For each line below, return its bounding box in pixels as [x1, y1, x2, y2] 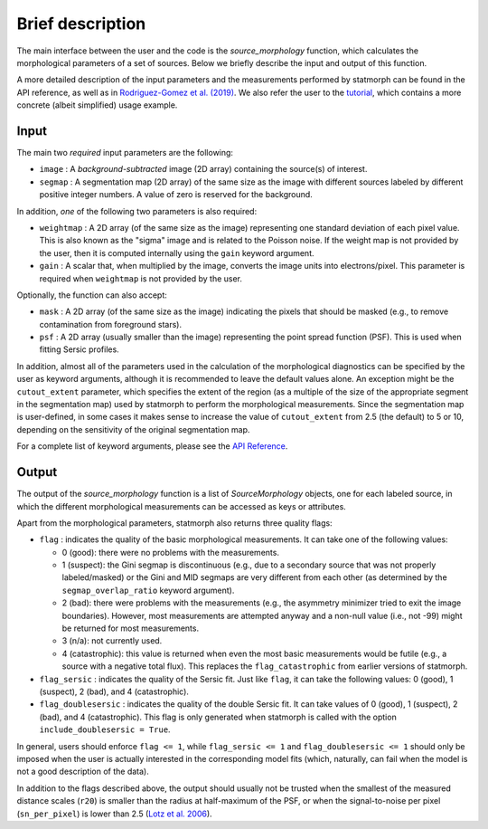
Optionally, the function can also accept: [16, 290, 167, 300]
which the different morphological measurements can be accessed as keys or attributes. [16, 500, 347, 511]
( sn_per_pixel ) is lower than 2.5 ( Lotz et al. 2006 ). [16, 808, 212, 819]
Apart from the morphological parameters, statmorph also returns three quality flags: [16, 517, 333, 529]
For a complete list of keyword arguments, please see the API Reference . [16, 441, 288, 452]
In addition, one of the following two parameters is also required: [16, 205, 258, 216]
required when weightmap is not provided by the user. [39, 272, 243, 284]
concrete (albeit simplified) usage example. [16, 100, 178, 110]
